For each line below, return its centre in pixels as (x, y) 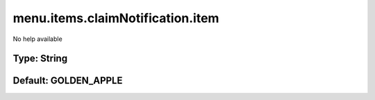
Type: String (40, 59)
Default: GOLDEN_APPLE (68, 81)
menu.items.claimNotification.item (116, 18)
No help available (37, 39)
